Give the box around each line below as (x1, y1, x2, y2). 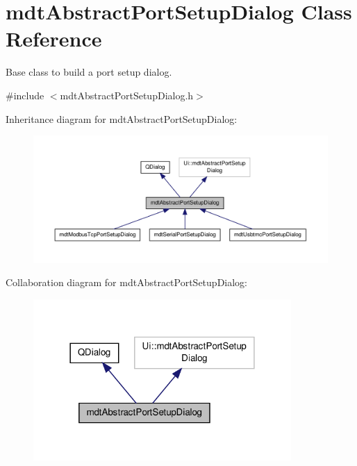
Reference (6, 24, 102, 53)
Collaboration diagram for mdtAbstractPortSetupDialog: (6, 275, 248, 290)
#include (6, 88, 44, 102)
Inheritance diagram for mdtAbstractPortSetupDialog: (6, 111, 238, 126)
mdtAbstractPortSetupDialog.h (60, 88, 194, 102)
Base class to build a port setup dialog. (6, 65, 172, 79)
